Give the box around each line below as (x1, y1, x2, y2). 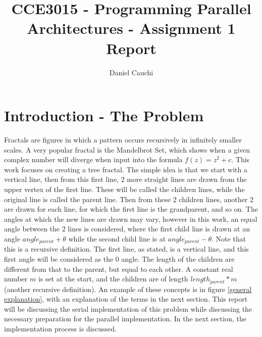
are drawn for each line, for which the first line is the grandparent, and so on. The (4, 204, 258, 214)
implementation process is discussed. (4, 323, 117, 334)
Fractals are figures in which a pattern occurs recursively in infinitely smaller (4, 134, 242, 145)
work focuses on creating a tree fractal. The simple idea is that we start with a (4, 164, 247, 174)
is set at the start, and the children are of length (38, 273, 188, 284)
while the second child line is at (68, 233, 166, 244)
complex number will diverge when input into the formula (4, 154, 183, 165)
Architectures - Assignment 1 (27, 18, 236, 38)
